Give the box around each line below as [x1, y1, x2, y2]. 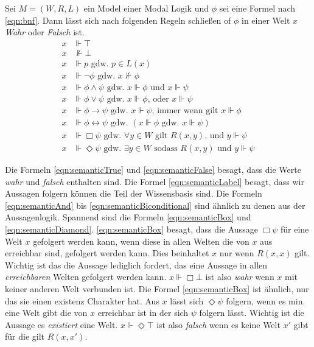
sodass [154, 144, 178, 153]
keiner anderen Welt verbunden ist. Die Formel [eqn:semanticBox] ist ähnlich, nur [5, 282, 309, 295]
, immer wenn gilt [152, 106, 218, 115]
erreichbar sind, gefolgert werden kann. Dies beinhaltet [5, 247, 209, 259]
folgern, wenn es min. [226, 294, 305, 307]
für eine [280, 223, 309, 236]
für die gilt [5, 330, 45, 343]
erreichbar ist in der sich [97, 306, 189, 319]
